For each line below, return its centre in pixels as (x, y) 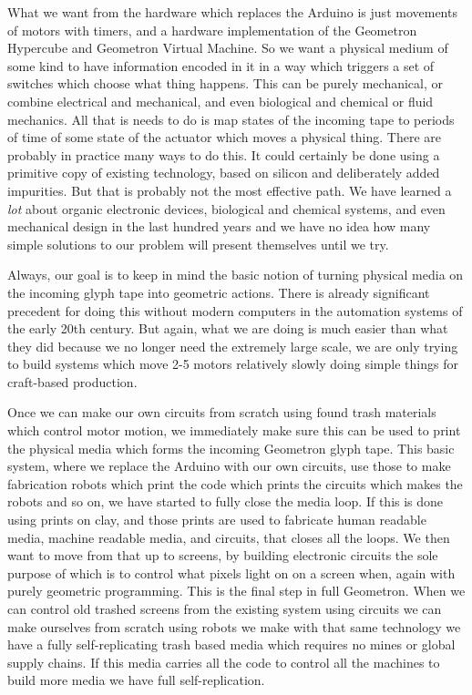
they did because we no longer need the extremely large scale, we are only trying (233, 346)
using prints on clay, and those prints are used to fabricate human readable (217, 520)
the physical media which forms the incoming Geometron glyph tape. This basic (231, 448)
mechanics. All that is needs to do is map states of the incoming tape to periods (231, 119)
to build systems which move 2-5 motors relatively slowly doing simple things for (233, 364)
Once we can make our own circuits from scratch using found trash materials (222, 412)
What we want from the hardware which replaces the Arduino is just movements (232, 12)
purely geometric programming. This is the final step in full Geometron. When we (236, 591)
